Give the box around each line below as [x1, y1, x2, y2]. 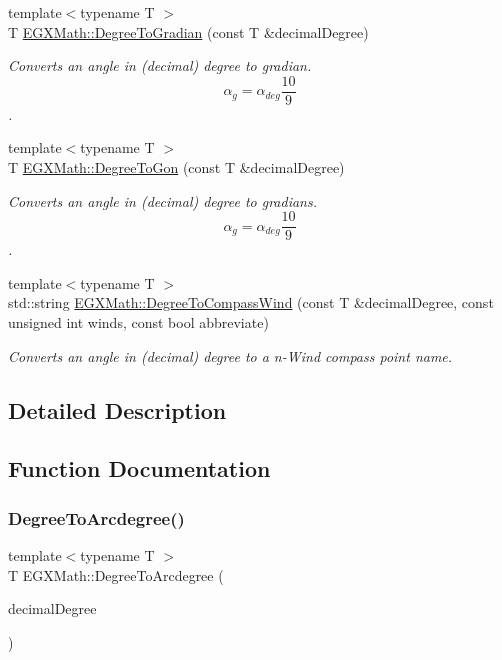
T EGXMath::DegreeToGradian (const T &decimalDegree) [8, 21, 369, 42]
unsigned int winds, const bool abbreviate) [8, 312, 269, 333]
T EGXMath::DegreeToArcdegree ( [8, 564, 224, 585]
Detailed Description [8, 394, 227, 425]
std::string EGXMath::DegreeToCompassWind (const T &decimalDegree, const [8, 292, 494, 313]
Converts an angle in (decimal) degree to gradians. [8, 190, 317, 211]
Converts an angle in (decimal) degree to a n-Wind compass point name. [8, 345, 453, 366]
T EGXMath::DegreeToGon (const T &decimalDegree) [8, 157, 345, 178]
